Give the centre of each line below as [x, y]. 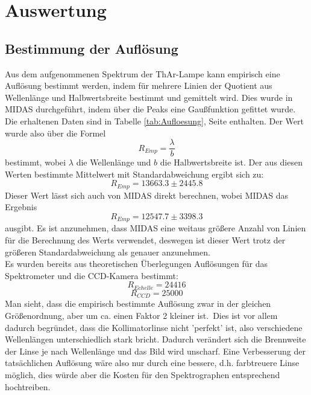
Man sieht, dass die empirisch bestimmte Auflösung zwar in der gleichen [138, 303]
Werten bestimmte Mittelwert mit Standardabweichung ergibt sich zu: [134, 174]
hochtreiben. [28, 386]
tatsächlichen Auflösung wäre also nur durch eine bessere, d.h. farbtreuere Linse [152, 363]
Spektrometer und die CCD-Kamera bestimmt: [92, 275]
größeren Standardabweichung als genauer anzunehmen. [108, 252]
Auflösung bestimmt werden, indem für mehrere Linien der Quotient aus [139, 85]
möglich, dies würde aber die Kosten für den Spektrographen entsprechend [143, 374]
